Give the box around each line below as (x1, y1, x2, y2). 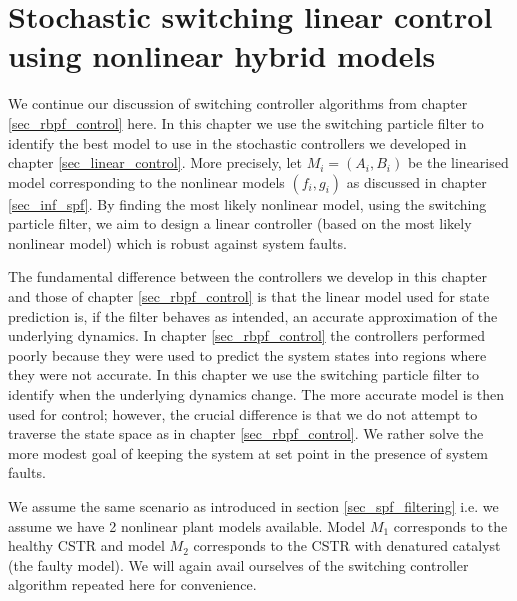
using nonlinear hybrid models (8, 35, 436, 76)
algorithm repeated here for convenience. (8, 574, 257, 595)
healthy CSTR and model (8, 535, 165, 556)
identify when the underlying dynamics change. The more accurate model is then (8, 384, 505, 405)
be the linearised (407, 152, 509, 173)
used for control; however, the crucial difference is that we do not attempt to (8, 403, 478, 424)
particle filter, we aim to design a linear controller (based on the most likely (8, 213, 472, 234)
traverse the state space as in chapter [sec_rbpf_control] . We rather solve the (8, 423, 484, 444)
